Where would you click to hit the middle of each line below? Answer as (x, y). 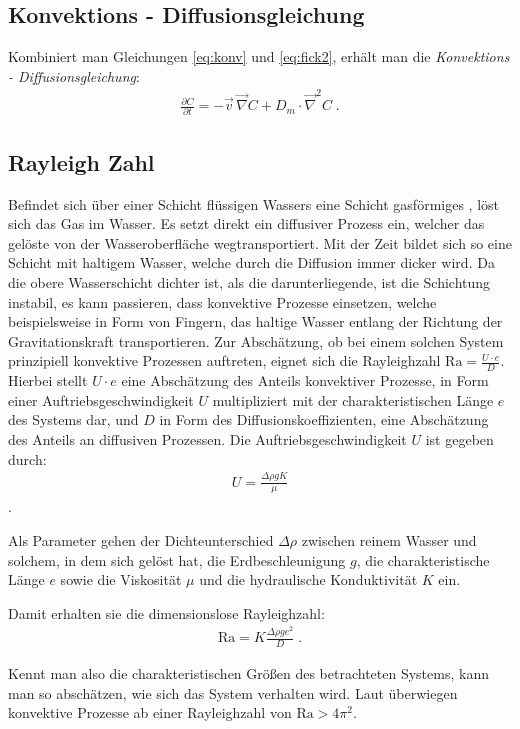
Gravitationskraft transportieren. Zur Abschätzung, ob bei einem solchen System (256, 340)
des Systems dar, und (73, 419)
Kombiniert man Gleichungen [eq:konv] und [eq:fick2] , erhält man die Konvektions (259, 56)
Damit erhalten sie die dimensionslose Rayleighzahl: (166, 612)
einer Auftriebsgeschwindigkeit (101, 399)
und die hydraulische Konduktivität (308, 579)
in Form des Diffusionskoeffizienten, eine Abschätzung (324, 419)
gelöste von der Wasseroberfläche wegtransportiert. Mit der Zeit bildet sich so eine (260, 242)
